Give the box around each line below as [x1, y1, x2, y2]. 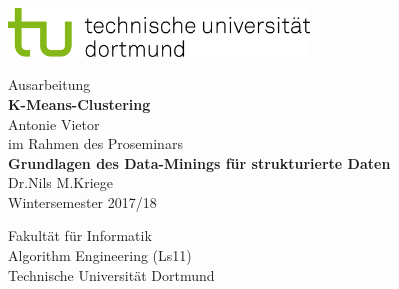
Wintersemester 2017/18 [8, 191, 157, 212]
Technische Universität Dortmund [8, 264, 215, 285]
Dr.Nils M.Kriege [8, 172, 113, 193]
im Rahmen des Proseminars [8, 133, 183, 154]
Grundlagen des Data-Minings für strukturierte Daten [8, 152, 391, 173]
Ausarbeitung [8, 74, 91, 95]
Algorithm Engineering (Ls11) [8, 245, 192, 266]
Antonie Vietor [8, 113, 100, 134]
